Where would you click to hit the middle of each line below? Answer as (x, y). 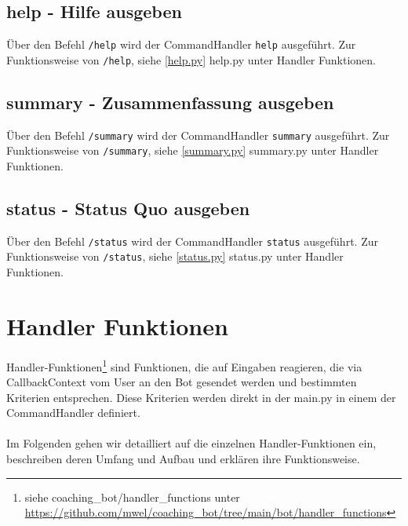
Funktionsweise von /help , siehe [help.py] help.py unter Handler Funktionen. (191, 59)
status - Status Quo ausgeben (128, 208)
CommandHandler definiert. (73, 413)
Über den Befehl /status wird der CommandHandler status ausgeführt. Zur (192, 241)
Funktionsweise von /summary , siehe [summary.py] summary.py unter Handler (193, 150)
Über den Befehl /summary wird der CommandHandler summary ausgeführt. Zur (198, 135)
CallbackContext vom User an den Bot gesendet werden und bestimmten (182, 382)
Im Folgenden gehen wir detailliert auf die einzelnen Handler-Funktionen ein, (191, 443)
